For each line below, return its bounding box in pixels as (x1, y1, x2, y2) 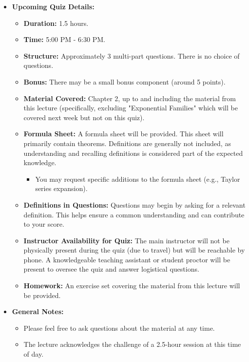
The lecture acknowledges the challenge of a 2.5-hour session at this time (23, 339, 241, 349)
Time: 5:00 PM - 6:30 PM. (23, 34, 105, 44)
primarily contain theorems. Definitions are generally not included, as (23, 138, 231, 148)
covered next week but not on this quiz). (23, 112, 145, 122)
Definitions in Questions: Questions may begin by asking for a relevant (23, 199, 246, 210)
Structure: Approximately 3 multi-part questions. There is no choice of (23, 50, 240, 61)
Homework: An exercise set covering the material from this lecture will (23, 280, 240, 291)
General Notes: (12, 306, 64, 317)
